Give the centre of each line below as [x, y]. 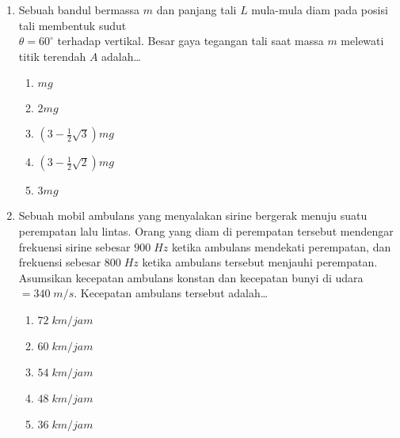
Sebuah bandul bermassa [79, 9]
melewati [362, 41]
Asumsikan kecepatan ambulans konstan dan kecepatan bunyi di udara [191, 277]
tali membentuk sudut [72, 25]
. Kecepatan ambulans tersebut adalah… [171, 293]
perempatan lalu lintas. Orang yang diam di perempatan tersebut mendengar [206, 230]
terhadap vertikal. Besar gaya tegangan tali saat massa [190, 41]
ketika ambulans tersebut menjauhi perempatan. [260, 262]
